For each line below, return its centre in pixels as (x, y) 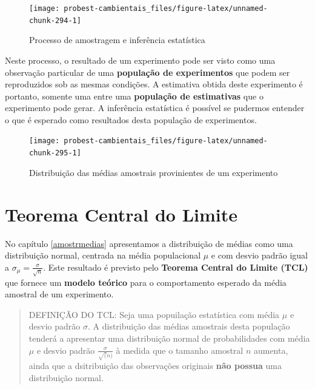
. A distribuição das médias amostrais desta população (189, 326)
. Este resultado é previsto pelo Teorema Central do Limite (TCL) (176, 267)
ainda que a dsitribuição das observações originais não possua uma (155, 366)
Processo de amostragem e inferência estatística (117, 40)
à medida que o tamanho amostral (180, 350)
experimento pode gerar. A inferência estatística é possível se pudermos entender (155, 108)
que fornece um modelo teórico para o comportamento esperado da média (146, 282)
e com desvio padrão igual (259, 255)
